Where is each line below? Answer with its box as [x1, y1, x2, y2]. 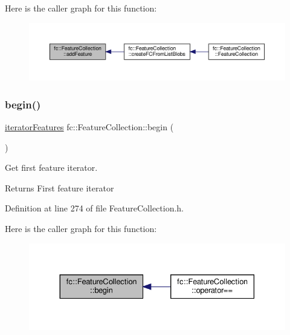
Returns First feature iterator [5, 181, 114, 194]
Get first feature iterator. [5, 161, 98, 174]
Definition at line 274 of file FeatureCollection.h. [5, 202, 184, 214]
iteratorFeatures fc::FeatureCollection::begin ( [5, 121, 174, 133]
